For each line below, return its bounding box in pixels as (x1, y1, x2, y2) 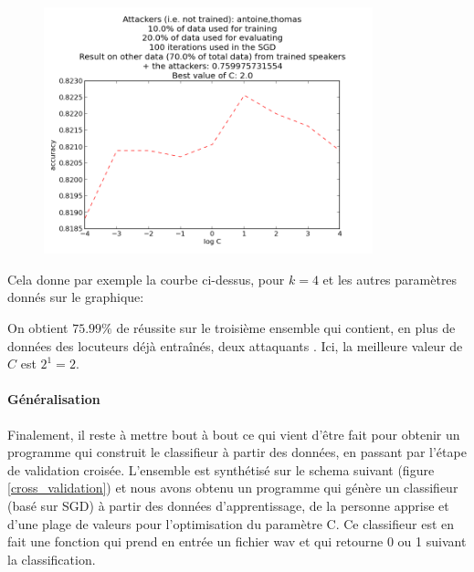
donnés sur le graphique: (7, 287, 144, 307)
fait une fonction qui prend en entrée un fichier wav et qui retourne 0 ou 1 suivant (7, 532, 467, 551)
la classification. (7, 549, 96, 568)
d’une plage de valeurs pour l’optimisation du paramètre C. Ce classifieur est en (7, 514, 455, 533)
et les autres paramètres (322, 269, 458, 288)
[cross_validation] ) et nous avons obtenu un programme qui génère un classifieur (7, 478, 458, 497)
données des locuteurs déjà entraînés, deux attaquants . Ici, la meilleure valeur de (7, 336, 463, 355)
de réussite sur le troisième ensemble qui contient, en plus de (116, 318, 456, 338)
